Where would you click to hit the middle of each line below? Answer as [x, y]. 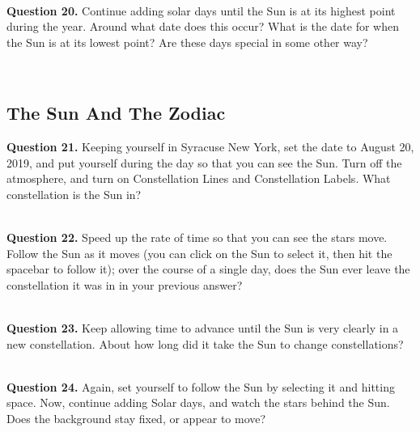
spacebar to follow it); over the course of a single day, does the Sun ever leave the [208, 269]
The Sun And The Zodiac [116, 113]
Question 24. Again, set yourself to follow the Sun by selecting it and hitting [201, 386]
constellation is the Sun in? [74, 194]
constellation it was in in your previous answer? [125, 284]
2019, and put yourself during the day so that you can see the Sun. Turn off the [204, 162]
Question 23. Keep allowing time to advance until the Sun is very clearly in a [203, 328]
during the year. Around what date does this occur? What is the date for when [203, 26]
